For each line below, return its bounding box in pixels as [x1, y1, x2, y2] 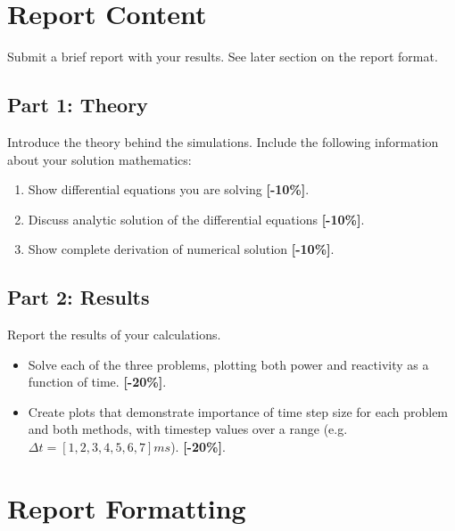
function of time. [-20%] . [28, 372, 167, 391]
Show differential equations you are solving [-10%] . [28, 180, 310, 199]
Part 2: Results [7, 283, 150, 311]
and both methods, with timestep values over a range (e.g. [28, 420, 348, 438]
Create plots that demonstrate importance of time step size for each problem [28, 402, 449, 421]
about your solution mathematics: [7, 150, 192, 168]
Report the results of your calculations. [7, 325, 221, 344]
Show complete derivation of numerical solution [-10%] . [28, 240, 335, 258]
